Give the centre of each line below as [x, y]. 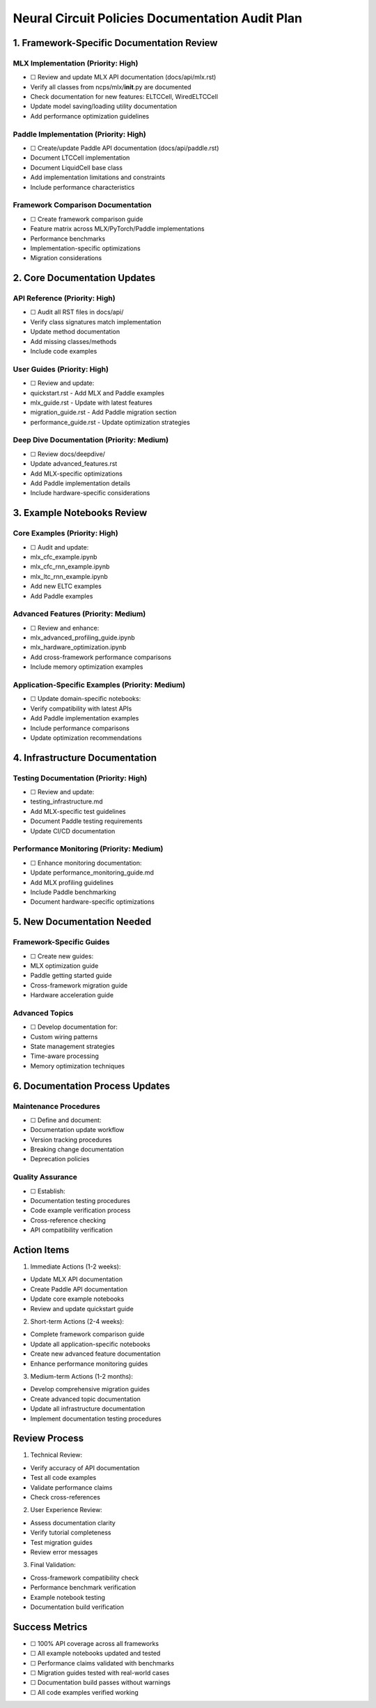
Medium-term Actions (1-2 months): [82, 1376]
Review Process [48, 1438]
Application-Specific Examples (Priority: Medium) [99, 685]
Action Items [41, 1250]
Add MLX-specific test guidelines [78, 811]
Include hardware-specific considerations [90, 493]
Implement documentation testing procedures [96, 1419]
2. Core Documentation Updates [84, 278]
